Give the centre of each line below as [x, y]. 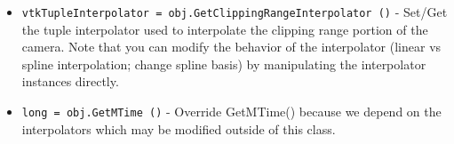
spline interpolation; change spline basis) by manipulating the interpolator [224, 64]
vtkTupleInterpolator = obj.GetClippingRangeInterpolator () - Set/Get [235, 12]
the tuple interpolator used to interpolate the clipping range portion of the [225, 29]
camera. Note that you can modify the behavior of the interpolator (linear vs [231, 47]
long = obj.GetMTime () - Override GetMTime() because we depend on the [231, 112]
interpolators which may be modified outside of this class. [179, 128]
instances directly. [70, 81]
